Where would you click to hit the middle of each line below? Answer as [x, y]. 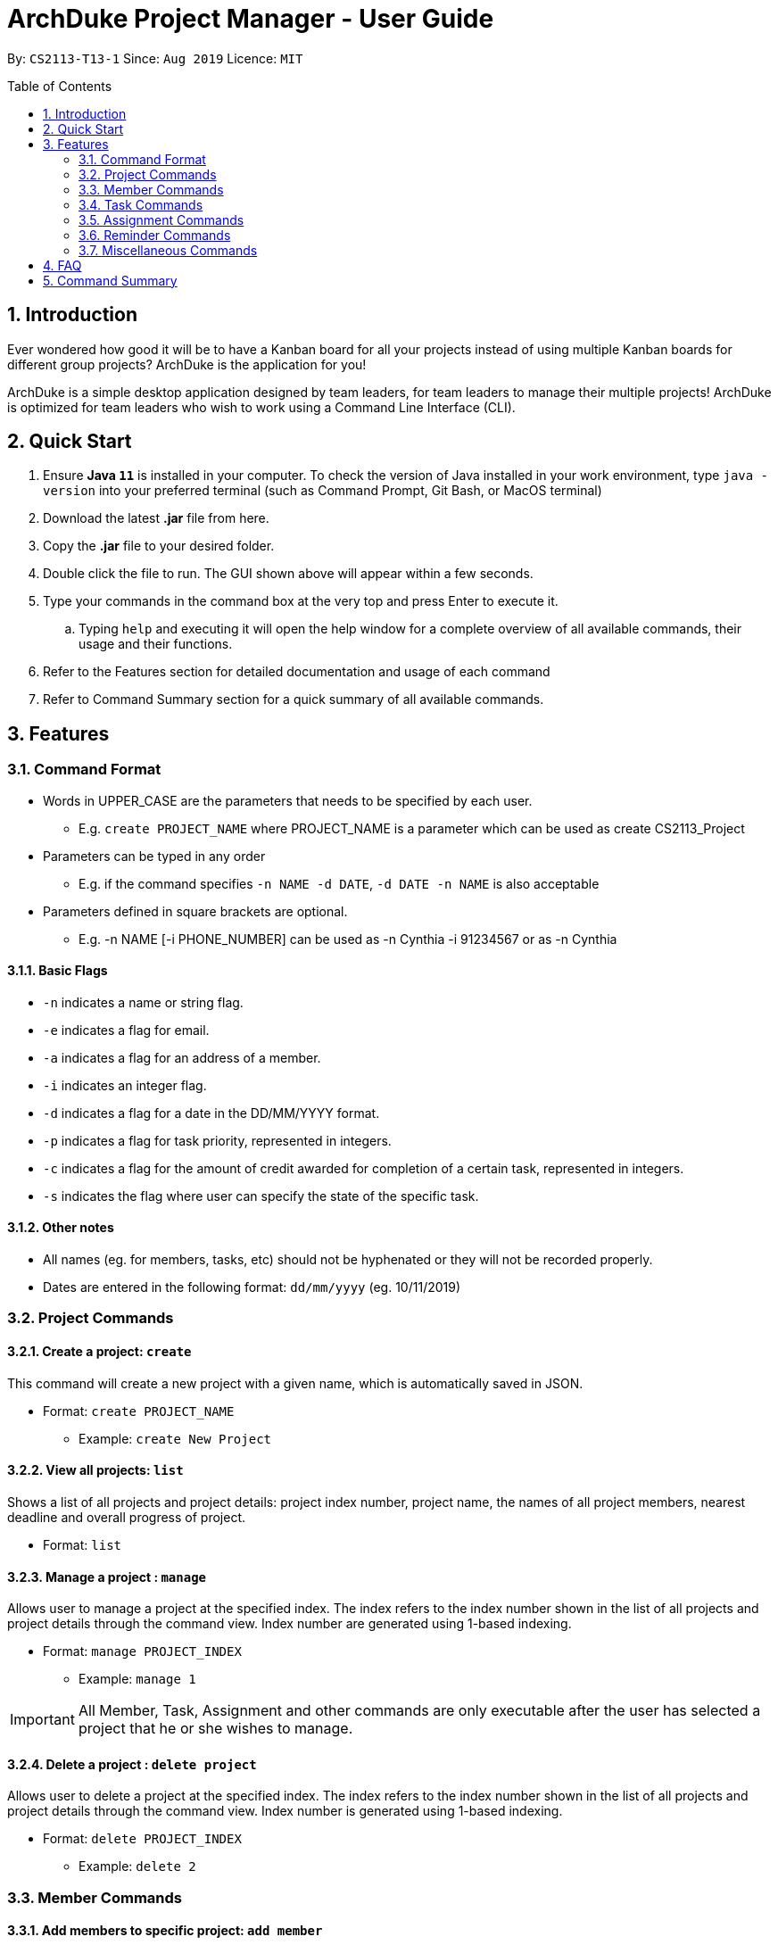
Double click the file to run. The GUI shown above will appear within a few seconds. [288, 574]
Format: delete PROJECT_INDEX [142, 1839]
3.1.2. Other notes [61, 1228]
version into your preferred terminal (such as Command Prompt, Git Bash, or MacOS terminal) [323, 491]
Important [42, 1720]
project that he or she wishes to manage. [215, 1729]
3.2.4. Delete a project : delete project [132, 1764]
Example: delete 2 [137, 1866]
